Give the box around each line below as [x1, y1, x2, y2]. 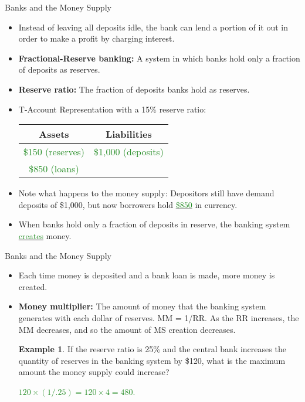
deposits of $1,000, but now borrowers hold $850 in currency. [18, 198, 238, 210]
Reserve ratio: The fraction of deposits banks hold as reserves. [18, 83, 250, 95]
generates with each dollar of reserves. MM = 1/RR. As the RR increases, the [18, 311, 299, 323]
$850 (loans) [29, 162, 79, 176]
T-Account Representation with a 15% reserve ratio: [18, 103, 206, 115]
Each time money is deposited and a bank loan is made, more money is [18, 269, 275, 281]
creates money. [18, 229, 72, 241]
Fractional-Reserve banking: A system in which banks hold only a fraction [18, 52, 300, 64]
